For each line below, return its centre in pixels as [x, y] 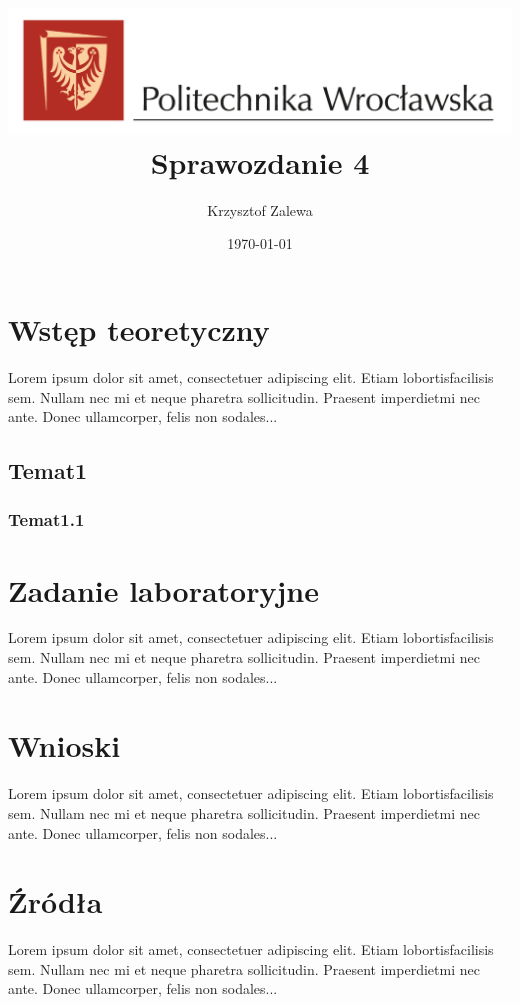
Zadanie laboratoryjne [163, 589]
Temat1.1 [46, 519]
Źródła [55, 901]
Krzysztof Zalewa [260, 209]
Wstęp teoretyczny [139, 328]
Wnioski [64, 745]
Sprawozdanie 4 [260, 161]
